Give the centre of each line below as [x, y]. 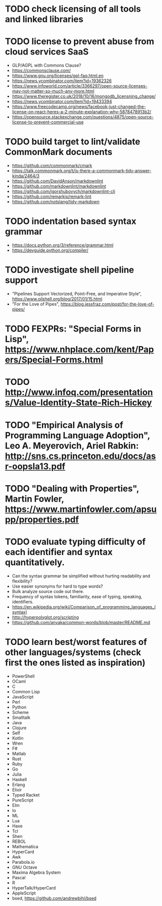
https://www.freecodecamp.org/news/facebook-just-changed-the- [79, 107]
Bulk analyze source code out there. [48, 591]
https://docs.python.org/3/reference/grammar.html [63, 245]
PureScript [23, 800]
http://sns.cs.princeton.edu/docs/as [81, 456]
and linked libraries [44, 19]
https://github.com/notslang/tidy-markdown [56, 202]
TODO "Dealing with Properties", [72, 488]
